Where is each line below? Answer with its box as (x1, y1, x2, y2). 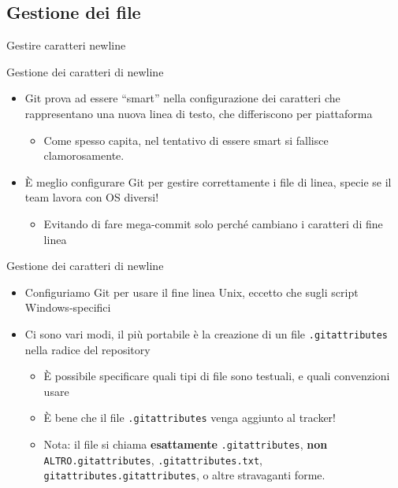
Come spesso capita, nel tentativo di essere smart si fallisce (43, 131, 329, 148)
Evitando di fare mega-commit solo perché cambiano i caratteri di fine (43, 215, 383, 231)
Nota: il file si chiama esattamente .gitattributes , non (43, 436, 328, 453)
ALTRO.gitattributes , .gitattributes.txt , (43, 451, 262, 468)
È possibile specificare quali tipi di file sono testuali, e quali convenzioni (43, 368, 390, 384)
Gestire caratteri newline (6, 37, 126, 54)
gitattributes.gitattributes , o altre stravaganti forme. (43, 467, 325, 483)
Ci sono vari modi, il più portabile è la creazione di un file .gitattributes (24, 325, 388, 342)
